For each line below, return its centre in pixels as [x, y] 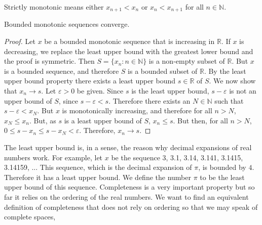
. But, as [43, 120]
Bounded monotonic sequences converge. [67, 24]
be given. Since [100, 91]
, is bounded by [222, 167]
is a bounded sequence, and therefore [62, 71]
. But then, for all [200, 120]
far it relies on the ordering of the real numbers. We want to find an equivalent [126, 196]
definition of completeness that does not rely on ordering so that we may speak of [131, 207]
